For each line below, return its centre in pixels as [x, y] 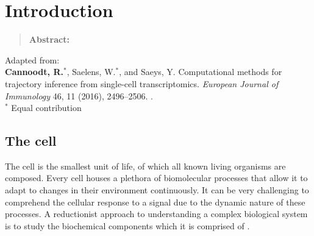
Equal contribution [46, 108]
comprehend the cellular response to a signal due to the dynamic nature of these [155, 202]
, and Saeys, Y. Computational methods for [201, 72]
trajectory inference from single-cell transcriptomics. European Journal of [142, 83]
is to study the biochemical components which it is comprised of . [127, 225]
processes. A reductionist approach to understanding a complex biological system [156, 214]
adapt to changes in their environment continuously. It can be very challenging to [157, 190]
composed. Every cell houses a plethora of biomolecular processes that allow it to [156, 178]
